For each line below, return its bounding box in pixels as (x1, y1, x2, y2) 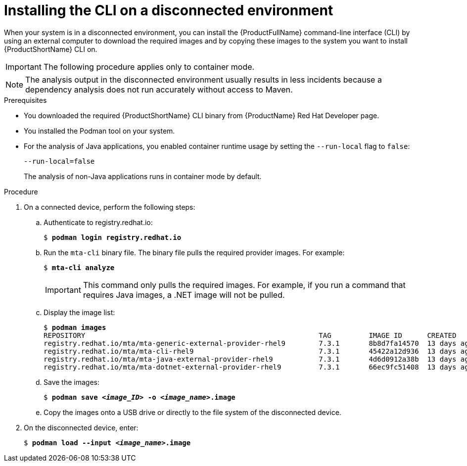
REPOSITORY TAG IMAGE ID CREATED (44, 331, 457, 339)
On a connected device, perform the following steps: (24, 202, 195, 211)
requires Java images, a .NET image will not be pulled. (83, 289, 285, 300)
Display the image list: (44, 308, 115, 317)
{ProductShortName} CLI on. (4, 45, 97, 53)
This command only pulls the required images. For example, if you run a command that (83, 280, 406, 290)
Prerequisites (4, 95, 47, 104)
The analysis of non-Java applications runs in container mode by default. (24, 172, 262, 181)
